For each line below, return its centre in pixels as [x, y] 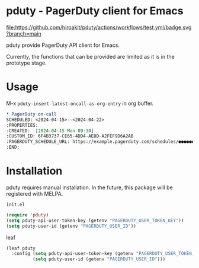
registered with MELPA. [35, 193]
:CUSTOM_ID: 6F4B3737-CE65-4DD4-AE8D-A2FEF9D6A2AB [70, 136]
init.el [16, 205]
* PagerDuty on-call [32, 114]
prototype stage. [26, 63]
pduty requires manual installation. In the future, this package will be [89, 187]
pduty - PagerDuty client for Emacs [95, 11]
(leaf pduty [21, 248]
